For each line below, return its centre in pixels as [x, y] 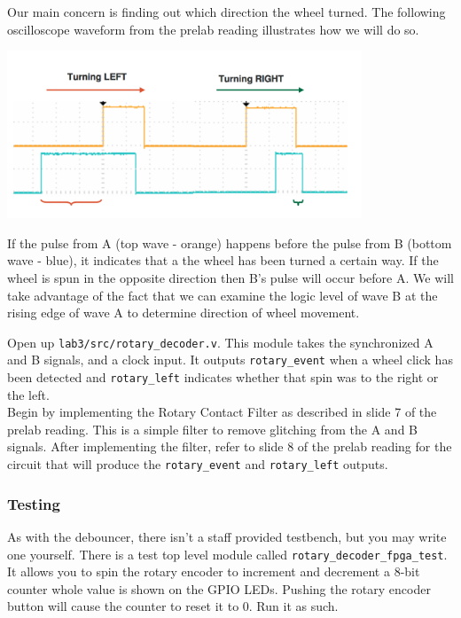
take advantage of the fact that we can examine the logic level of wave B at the [223, 295]
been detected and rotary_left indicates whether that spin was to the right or [223, 377]
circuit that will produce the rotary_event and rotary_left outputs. [198, 464]
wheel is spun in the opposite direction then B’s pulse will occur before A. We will [230, 277]
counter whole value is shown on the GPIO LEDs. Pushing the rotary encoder [219, 588]
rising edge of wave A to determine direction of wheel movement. [184, 313]
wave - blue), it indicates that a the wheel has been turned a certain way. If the [223, 260]
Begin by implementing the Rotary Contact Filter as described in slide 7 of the [222, 412]
